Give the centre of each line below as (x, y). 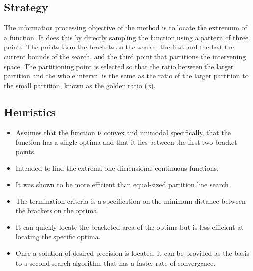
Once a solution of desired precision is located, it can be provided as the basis (132, 253)
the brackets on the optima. (57, 210)
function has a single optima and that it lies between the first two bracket (126, 142)
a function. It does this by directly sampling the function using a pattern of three (126, 37)
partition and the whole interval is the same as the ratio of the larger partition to (126, 76)
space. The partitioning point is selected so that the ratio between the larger (119, 66)
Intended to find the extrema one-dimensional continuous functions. (117, 168)
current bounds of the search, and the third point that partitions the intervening (125, 56)
